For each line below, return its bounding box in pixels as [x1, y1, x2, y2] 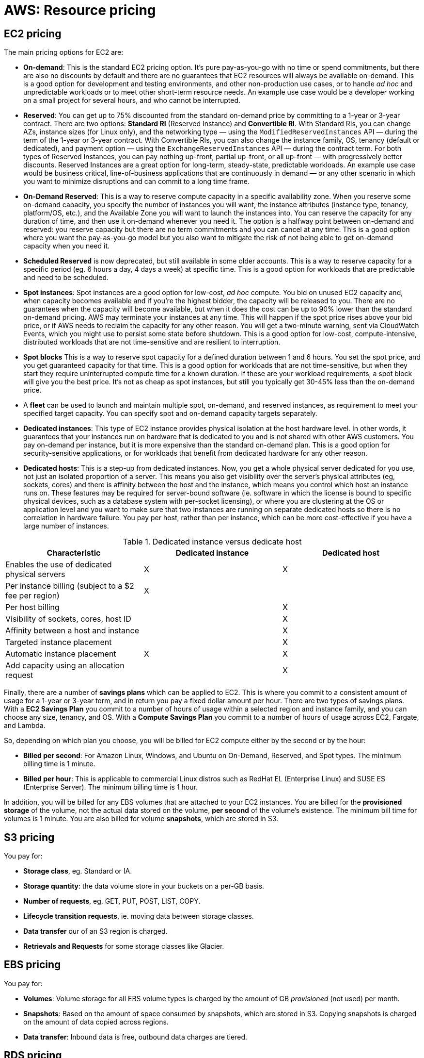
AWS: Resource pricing [4, 2, 156, 18]
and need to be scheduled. [23, 273, 109, 282]
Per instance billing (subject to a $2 [5, 581, 134, 591]
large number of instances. [23, 522, 109, 530]
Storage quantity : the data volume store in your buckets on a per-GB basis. [23, 882, 265, 891]
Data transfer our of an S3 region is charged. [23, 927, 168, 936]
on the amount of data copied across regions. [23, 1017, 169, 1026]
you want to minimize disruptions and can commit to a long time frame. [23, 177, 250, 186]
